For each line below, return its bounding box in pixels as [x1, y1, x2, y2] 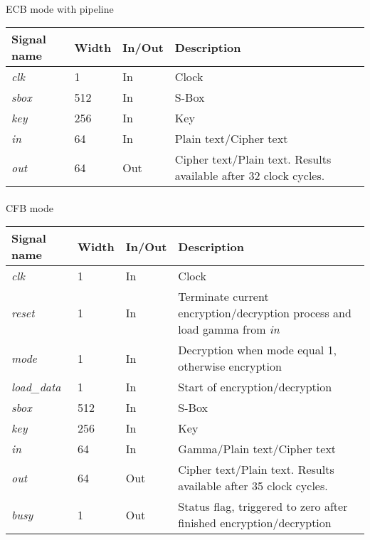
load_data [11, 378, 61, 396]
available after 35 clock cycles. [178, 477, 328, 494]
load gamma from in [178, 321, 280, 338]
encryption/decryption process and [178, 305, 351, 322]
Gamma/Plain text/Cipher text [178, 440, 337, 457]
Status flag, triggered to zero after [178, 498, 348, 515]
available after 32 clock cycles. [174, 167, 325, 184]
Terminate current [178, 288, 269, 305]
